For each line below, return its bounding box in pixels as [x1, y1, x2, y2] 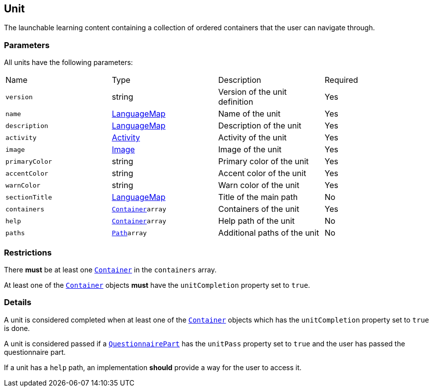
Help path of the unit [218, 216, 295, 226]
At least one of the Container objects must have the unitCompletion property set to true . [4, 280, 310, 289]
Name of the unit [218, 109, 281, 119]
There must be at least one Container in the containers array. [4, 265, 217, 274]
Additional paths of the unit [218, 228, 319, 238]
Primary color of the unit [218, 156, 309, 167]
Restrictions [4, 247, 52, 258]
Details [4, 297, 32, 308]
